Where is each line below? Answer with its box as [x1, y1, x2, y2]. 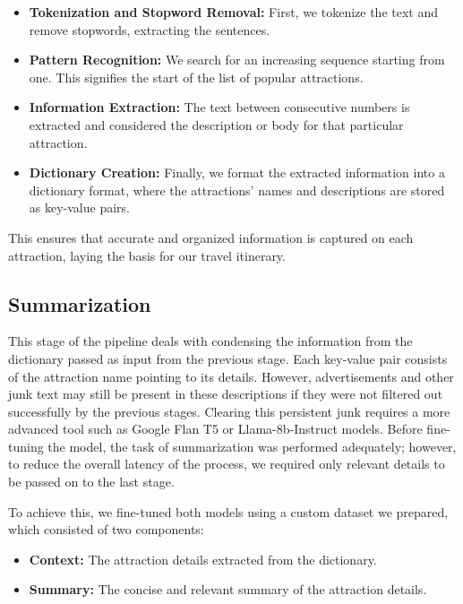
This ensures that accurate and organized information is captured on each [8, 228, 414, 246]
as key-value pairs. [29, 198, 130, 217]
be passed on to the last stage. [8, 472, 175, 491]
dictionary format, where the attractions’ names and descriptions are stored [29, 180, 445, 199]
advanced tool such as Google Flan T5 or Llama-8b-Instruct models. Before [8, 419, 423, 438]
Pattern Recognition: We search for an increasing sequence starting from [29, 50, 445, 69]
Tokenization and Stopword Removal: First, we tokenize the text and [29, 3, 439, 21]
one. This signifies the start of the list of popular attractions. [29, 67, 364, 86]
